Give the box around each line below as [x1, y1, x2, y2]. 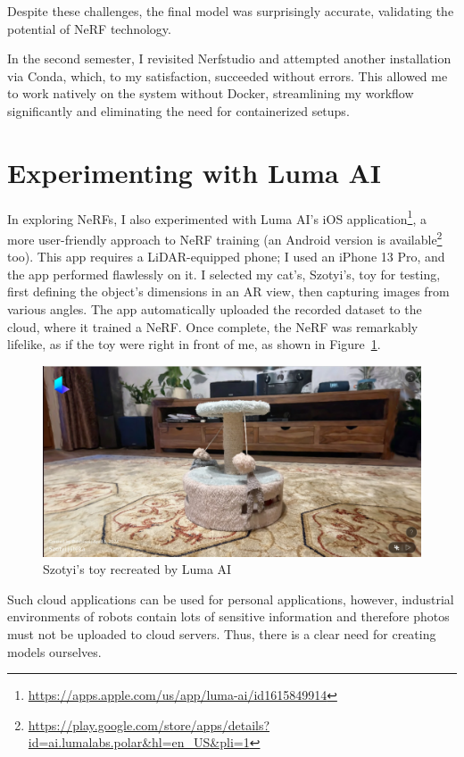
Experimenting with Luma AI [7, 154, 381, 190]
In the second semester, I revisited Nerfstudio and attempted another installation [7, 49, 452, 68]
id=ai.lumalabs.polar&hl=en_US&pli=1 [28, 733, 250, 752]
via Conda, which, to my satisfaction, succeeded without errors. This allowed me [7, 66, 448, 85]
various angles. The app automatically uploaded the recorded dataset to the [7, 299, 422, 318]
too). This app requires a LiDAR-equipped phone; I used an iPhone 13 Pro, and [7, 247, 445, 266]
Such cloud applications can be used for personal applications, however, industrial [7, 589, 454, 608]
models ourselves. [7, 642, 102, 661]
